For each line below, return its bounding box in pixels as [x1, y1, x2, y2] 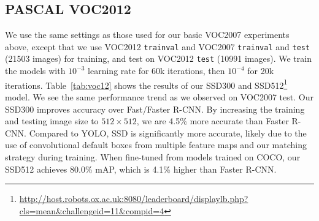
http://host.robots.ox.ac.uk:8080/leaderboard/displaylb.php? [19, 192, 248, 205]
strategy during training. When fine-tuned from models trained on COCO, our [5, 150, 301, 163]
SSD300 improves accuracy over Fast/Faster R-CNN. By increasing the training [5, 102, 305, 115]
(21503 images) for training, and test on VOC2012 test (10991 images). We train [5, 52, 312, 65]
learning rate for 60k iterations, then [88, 64, 225, 77]
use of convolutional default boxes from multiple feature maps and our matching [5, 138, 307, 151]
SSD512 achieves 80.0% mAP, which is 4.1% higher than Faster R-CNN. [5, 162, 277, 175]
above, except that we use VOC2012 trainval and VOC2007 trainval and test [5, 40, 310, 53]
